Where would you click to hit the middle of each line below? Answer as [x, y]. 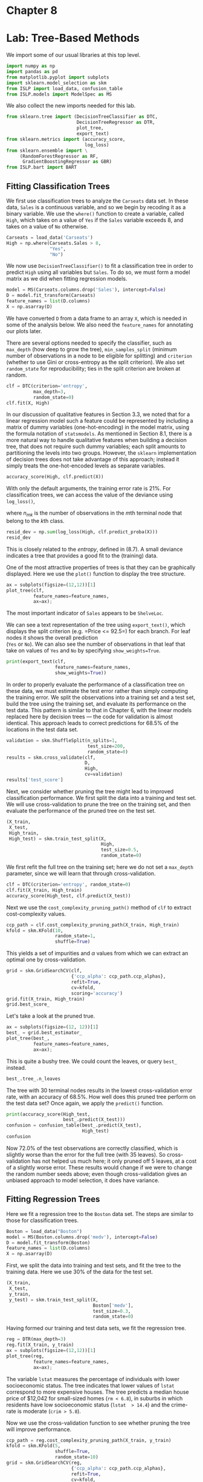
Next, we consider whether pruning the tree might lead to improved [90, 791]
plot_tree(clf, [25, 590]
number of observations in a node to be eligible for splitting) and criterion [99, 356]
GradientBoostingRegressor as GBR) [67, 162]
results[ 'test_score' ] [35, 780]
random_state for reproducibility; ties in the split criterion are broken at [93, 368]
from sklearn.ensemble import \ [47, 151]
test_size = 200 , [106, 746]
